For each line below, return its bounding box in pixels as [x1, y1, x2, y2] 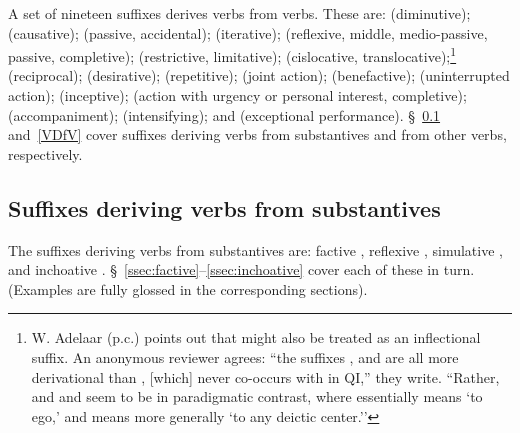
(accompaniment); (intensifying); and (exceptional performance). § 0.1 [8, 104, 441, 125]
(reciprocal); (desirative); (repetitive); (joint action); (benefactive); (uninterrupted [8, 65, 510, 86]
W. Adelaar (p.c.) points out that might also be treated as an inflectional [31, 327, 481, 348]
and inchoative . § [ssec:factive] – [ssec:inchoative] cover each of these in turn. [8, 259, 475, 280]
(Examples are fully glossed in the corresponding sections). [8, 278, 368, 299]
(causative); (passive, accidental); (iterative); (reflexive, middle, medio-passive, [8, 22, 488, 43]
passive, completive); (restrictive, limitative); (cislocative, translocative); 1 [8, 43, 457, 66]
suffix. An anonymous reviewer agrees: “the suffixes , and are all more [31, 346, 459, 367]
